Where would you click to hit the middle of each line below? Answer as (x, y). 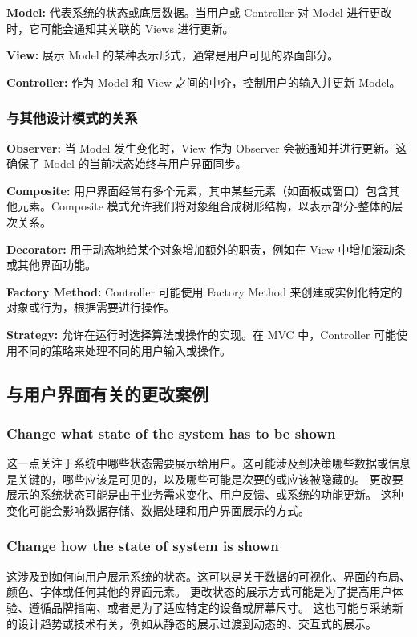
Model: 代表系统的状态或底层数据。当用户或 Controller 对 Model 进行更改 (199, 12)
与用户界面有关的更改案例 (107, 393)
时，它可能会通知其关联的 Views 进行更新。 (120, 28)
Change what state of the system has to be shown (171, 433)
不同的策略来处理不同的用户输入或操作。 (124, 350)
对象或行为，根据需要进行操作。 (91, 307)
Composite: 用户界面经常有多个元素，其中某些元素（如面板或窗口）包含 (198, 190)
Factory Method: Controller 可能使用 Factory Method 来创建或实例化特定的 (204, 291)
